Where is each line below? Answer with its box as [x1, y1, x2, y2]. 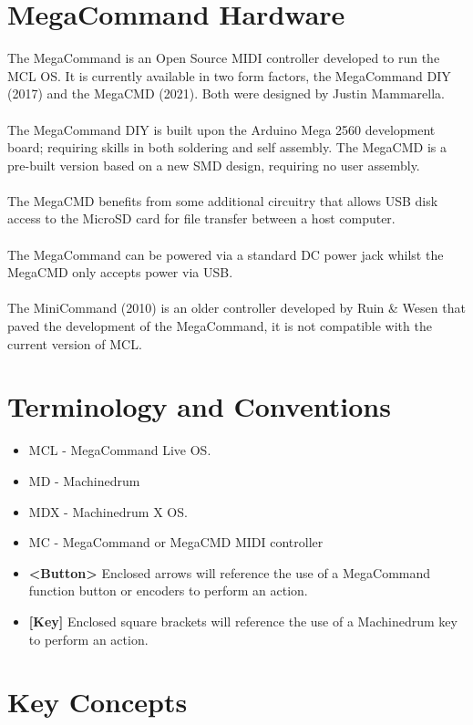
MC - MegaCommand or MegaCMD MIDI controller [28, 533, 324, 552]
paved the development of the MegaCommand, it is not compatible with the [7, 316, 432, 336]
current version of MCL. [7, 334, 142, 353]
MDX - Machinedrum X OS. [28, 502, 188, 521]
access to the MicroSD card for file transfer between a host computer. [7, 209, 396, 228]
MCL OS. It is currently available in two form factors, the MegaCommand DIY [7, 66, 451, 85]
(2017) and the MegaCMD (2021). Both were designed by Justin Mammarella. [7, 84, 445, 103]
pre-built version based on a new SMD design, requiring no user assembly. [7, 155, 420, 174]
